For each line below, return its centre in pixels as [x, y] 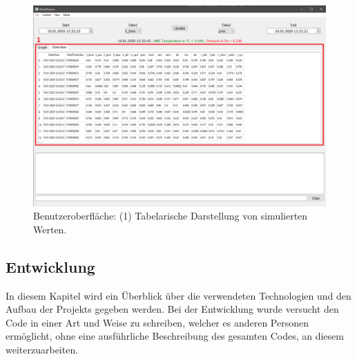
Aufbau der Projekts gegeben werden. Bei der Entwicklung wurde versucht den [172, 309]
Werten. [50, 229]
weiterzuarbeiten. [42, 350]
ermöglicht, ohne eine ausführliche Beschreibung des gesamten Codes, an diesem [175, 336]
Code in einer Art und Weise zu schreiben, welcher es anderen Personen [157, 322]
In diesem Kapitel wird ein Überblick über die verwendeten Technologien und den [178, 295]
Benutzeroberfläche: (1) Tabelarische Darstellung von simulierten [171, 216]
